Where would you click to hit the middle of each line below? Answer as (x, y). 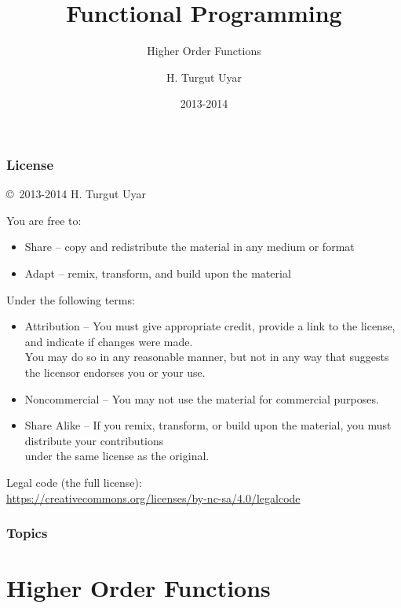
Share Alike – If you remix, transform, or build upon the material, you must (208, 425)
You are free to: (44, 220)
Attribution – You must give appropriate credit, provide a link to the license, (210, 326)
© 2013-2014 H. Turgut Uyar (77, 194)
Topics (27, 533)
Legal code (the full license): (74, 482)
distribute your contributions (94, 440)
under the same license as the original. (117, 456)
